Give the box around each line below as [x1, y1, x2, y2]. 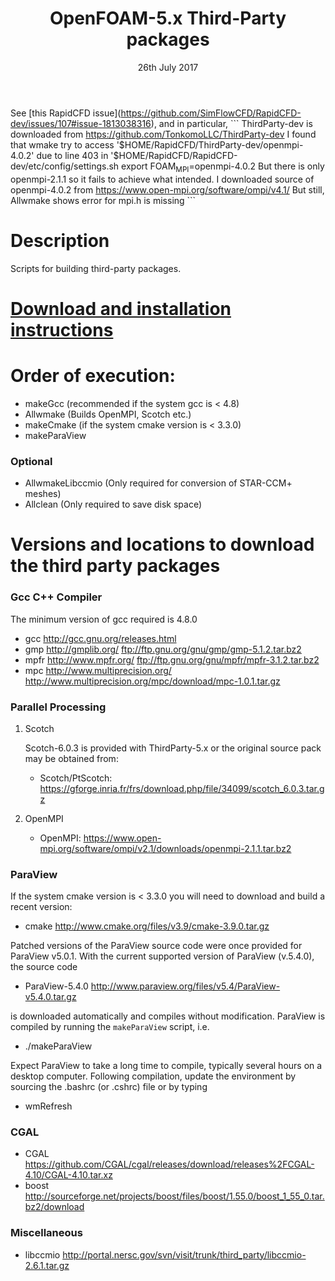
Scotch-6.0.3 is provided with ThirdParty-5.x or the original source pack [24, 742, 322, 754]
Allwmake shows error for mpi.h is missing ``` [10, 194, 197, 206]
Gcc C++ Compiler [10, 590, 103, 604]
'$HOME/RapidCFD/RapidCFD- [110, 149, 238, 161]
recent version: [10, 901, 73, 913]
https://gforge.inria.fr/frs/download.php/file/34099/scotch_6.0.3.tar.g [39, 782, 325, 794]
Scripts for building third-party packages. [10, 262, 182, 274]
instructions [10, 318, 114, 341]
